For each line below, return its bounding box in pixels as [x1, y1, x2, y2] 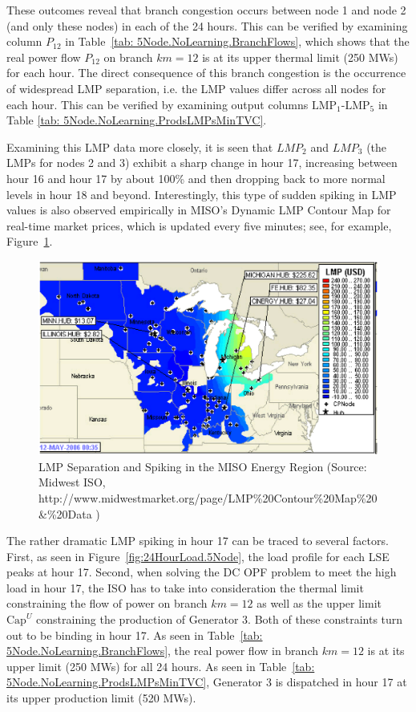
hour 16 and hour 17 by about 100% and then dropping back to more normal [6, 169, 386, 186]
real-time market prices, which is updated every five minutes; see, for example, [6, 217, 392, 234]
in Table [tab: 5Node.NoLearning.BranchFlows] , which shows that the [65, 33, 410, 50]
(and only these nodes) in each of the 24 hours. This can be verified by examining [6, 17, 408, 34]
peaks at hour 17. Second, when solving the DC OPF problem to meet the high [6, 563, 397, 580]
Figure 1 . [6, 233, 53, 250]
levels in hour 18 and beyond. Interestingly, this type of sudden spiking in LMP [6, 185, 397, 202]
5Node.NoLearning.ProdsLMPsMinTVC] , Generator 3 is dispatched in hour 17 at [6, 673, 407, 690]
